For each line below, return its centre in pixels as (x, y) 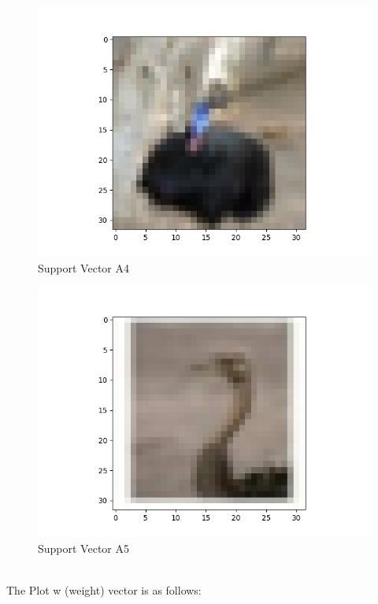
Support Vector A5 (83, 548)
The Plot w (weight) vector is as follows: (104, 589)
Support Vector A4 (83, 267)
